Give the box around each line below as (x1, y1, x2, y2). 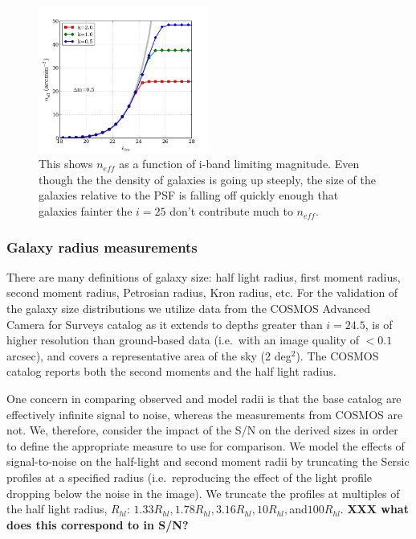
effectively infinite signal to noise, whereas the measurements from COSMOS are (6, 405, 403, 422)
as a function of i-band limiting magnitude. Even (119, 155, 360, 172)
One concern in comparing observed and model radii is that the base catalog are (6, 390, 402, 407)
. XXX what (340, 500, 409, 517)
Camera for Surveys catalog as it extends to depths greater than (6, 315, 323, 332)
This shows (39, 155, 93, 172)
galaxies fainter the (39, 203, 133, 220)
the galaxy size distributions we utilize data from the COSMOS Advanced (6, 300, 370, 317)
